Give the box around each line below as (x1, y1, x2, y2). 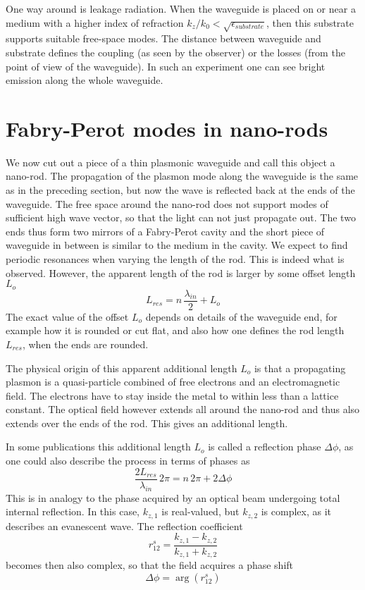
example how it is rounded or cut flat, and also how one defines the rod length (6, 323, 345, 338)
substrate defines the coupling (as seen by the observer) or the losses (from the (6, 44, 345, 59)
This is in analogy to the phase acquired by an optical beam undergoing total (6, 490, 340, 505)
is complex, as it (261, 504, 332, 519)
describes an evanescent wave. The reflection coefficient (6, 518, 243, 533)
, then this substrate (266, 15, 354, 30)
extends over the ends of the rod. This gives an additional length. (6, 415, 288, 430)
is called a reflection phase (208, 439, 321, 454)
